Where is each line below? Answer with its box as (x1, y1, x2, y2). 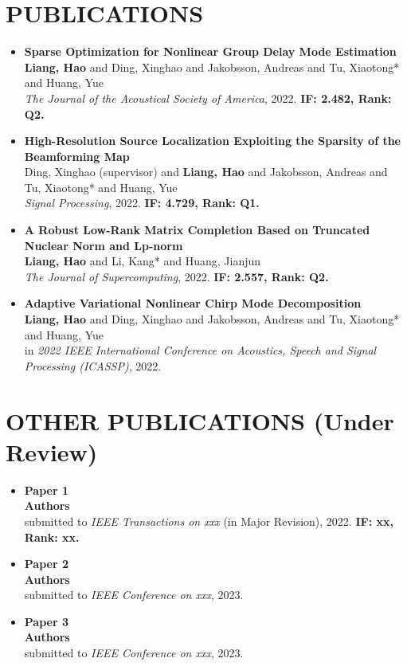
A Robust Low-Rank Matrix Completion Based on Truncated (24, 221, 370, 238)
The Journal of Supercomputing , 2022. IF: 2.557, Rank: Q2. (24, 268, 329, 284)
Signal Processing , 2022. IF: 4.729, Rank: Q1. (24, 194, 260, 211)
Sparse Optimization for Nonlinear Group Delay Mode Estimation (24, 43, 397, 60)
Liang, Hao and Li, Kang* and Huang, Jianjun (24, 253, 261, 269)
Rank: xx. (24, 528, 80, 545)
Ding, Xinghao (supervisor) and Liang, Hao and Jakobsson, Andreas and (24, 163, 388, 180)
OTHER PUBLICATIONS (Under (6, 404, 394, 437)
